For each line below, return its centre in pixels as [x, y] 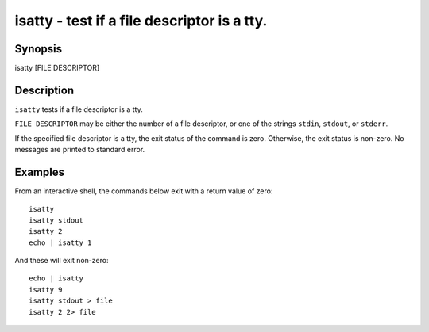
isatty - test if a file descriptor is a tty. [141, 21]
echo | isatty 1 [60, 242]
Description [44, 90]
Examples [40, 172]
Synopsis [39, 49]
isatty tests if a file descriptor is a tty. [79, 109]
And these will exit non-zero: [62, 260]
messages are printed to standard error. [80, 150]
